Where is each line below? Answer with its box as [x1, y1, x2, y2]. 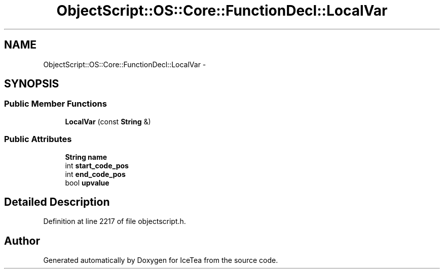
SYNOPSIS [4, 77, 59, 90]
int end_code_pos [65, 169, 126, 178]
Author [4, 234, 40, 247]
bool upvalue [65, 178, 109, 187]
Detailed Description [4, 195, 110, 208]
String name [65, 152, 107, 161]
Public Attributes [4, 134, 72, 145]
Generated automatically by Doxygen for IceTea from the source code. [43, 256, 278, 265]
